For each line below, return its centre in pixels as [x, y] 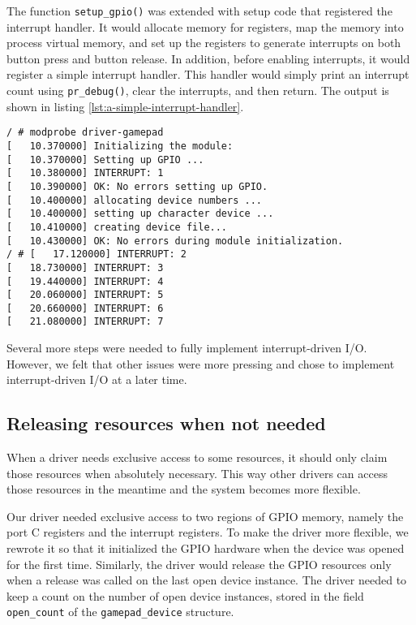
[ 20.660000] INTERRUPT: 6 [85, 308]
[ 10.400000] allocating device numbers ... [134, 200]
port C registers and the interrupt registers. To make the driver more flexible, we [208, 532]
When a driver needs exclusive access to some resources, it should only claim [197, 457]
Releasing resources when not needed [166, 423]
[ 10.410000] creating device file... [117, 227]
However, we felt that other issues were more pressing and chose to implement [201, 363]
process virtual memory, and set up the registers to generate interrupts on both [204, 43]
